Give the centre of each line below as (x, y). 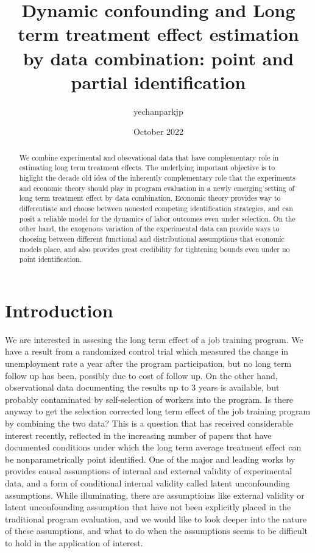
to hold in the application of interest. (74, 542)
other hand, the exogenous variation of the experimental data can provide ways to (149, 229)
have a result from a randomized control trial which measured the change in (147, 351)
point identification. (50, 259)
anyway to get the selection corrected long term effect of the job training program (158, 411)
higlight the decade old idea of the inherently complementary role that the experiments (157, 177)
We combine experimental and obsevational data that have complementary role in (149, 157)
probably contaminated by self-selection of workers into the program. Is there (149, 399)
